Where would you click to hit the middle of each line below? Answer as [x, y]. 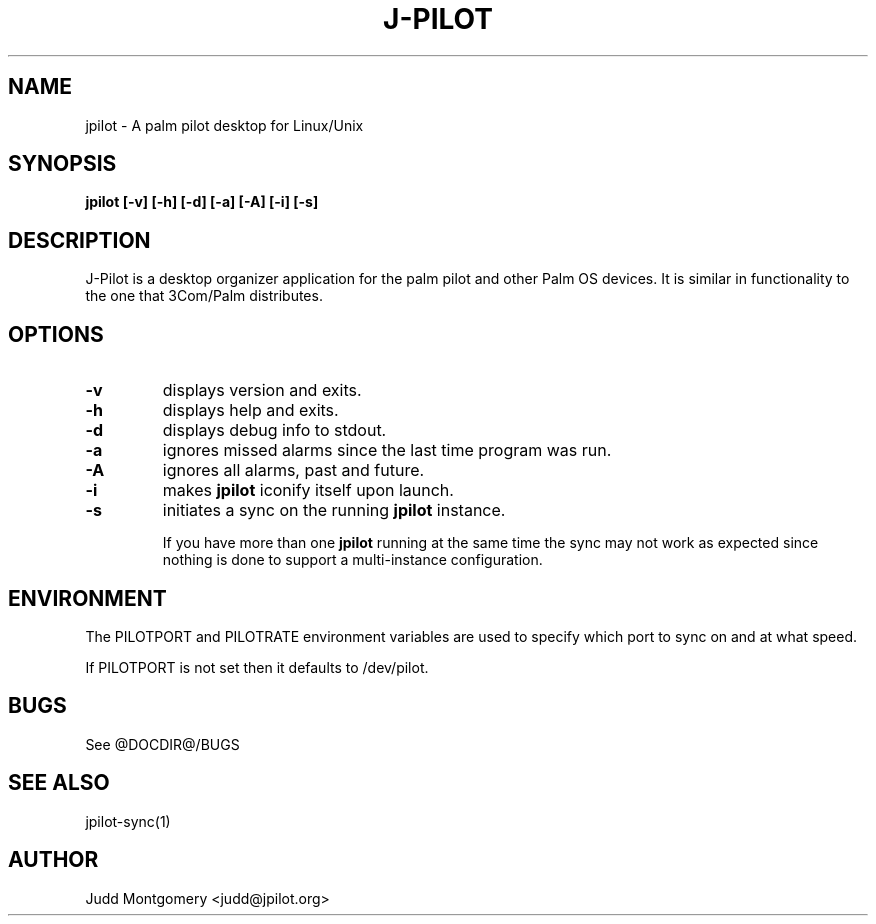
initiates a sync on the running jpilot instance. [334, 510]
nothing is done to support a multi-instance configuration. [352, 560]
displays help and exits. [250, 410]
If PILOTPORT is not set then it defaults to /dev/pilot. [257, 667]
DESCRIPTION [79, 240]
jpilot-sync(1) [128, 821]
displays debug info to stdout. [274, 430]
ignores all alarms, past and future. [293, 470]
